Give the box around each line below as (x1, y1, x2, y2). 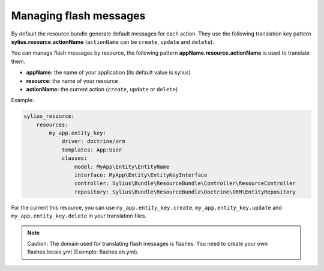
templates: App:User (61, 146, 122, 153)
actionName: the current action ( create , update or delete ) (26, 85, 178, 93)
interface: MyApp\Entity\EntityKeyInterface (74, 172, 208, 178)
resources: (36, 121, 68, 128)
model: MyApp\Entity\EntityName (74, 163, 170, 170)
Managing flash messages (11, 9, 146, 22)
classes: (61, 155, 88, 162)
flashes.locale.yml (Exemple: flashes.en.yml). (27, 248, 139, 255)
